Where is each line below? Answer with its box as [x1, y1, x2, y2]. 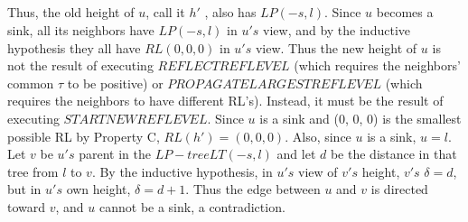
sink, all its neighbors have [7, 20, 154, 39]
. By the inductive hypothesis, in [91, 162, 273, 180]
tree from [7, 162, 59, 180]
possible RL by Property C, [7, 126, 160, 145]
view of [298, 162, 338, 180]
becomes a [376, 3, 434, 22]
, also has [204, 3, 257, 22]
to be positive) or [67, 73, 164, 92]
